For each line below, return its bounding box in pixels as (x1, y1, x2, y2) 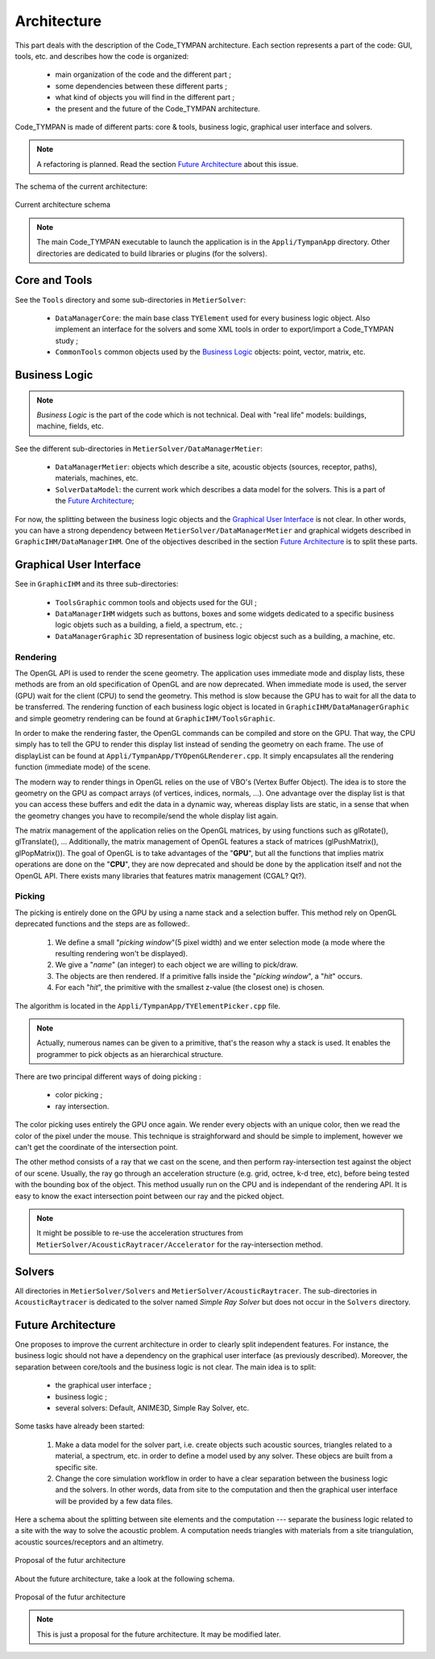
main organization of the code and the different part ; (55, 69, 231, 80)
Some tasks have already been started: (14, 1421, 145, 1431)
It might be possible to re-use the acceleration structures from (36, 1228, 243, 1238)
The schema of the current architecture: (14, 182, 148, 191)
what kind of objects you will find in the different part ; (55, 93, 235, 102)
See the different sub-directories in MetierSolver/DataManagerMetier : (14, 444, 263, 453)
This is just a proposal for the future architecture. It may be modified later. (36, 1629, 281, 1639)
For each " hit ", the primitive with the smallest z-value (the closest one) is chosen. (55, 983, 325, 992)
